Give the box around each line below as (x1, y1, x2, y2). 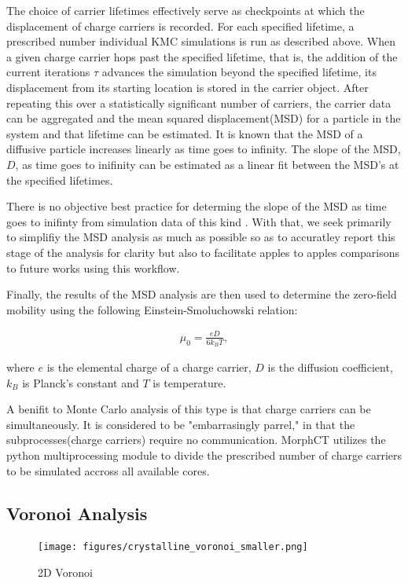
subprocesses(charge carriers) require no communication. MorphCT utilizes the (6, 431, 386, 448)
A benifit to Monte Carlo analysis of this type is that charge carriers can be (6, 401, 371, 417)
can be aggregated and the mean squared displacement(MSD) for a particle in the (6, 110, 401, 126)
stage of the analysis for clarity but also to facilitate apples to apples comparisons (6, 244, 400, 260)
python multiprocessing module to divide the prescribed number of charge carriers (6, 447, 402, 464)
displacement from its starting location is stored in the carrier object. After (6, 79, 369, 95)
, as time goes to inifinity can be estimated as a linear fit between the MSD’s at (15, 156, 399, 172)
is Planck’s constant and (22, 374, 139, 390)
